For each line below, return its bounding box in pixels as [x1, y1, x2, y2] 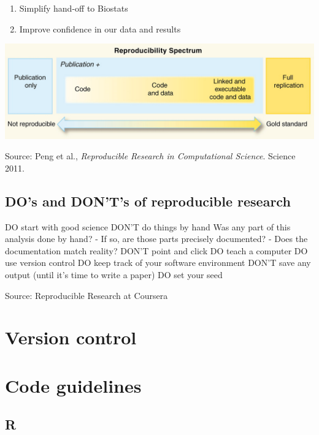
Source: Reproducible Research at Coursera [5, 289, 168, 301]
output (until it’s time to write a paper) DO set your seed [5, 268, 223, 281]
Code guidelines [5, 373, 142, 398]
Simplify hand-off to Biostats [19, 2, 128, 14]
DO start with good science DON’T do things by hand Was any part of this [5, 220, 291, 233]
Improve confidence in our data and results [19, 22, 181, 35]
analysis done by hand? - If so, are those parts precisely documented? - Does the [5, 232, 308, 245]
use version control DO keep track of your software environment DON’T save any [5, 256, 311, 269]
